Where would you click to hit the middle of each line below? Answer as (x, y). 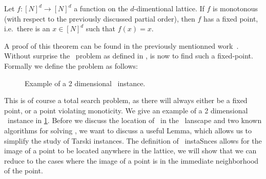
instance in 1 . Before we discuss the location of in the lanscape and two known (135, 120)
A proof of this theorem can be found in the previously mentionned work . (121, 45)
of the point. (24, 171)
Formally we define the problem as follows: (71, 65)
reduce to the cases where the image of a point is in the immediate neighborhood (131, 160)
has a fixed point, (231, 18)
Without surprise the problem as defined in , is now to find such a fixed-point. (129, 56)
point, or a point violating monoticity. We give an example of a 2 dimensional (126, 110)
